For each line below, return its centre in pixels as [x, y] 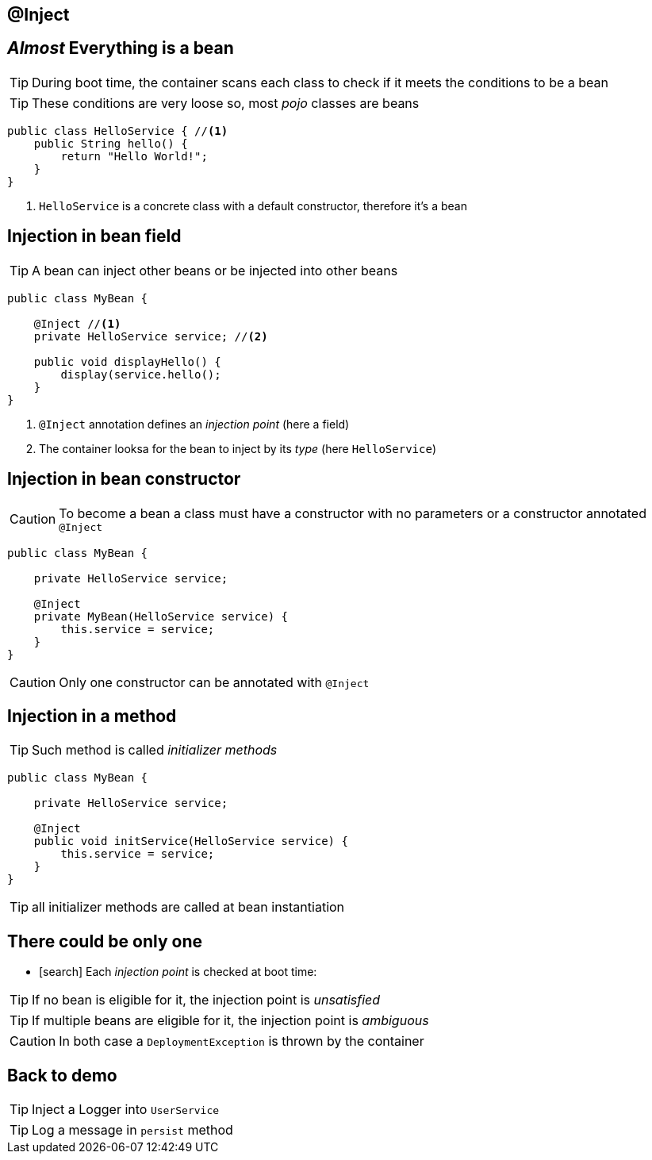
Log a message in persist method [132, 1130]
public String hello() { [111, 143]
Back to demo [62, 1075]
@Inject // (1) [77, 323]
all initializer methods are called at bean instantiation [188, 907]
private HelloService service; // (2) [151, 336]
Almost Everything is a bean [121, 48]
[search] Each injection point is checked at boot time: [178, 972]
